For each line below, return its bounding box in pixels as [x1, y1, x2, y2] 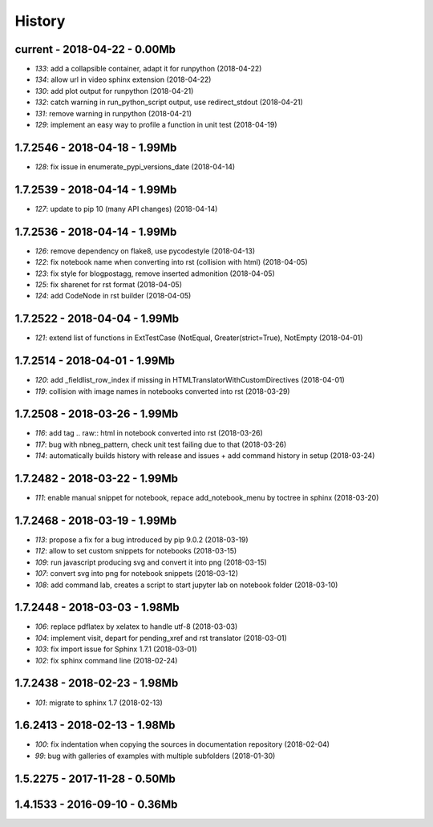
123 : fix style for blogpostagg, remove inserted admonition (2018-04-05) [34, 269, 276, 278]
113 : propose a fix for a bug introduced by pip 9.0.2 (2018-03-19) [34, 535, 249, 545]
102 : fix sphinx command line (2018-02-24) [34, 655, 178, 665]
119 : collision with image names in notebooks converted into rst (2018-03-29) [34, 386, 290, 396]
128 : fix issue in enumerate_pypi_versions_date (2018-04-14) [34, 161, 236, 172]
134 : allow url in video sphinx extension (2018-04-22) [34, 75, 212, 84]
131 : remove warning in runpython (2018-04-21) [34, 108, 192, 118]
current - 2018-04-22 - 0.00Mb [14, 43, 176, 56]
